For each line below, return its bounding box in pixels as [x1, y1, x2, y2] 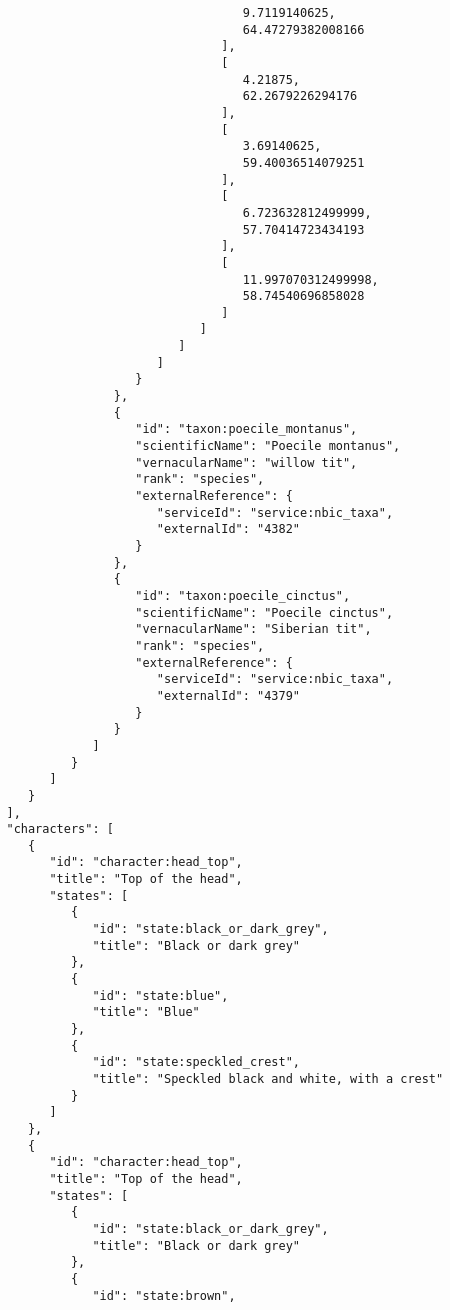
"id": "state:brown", [92, 1288, 236, 1303]
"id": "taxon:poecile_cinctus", [135, 588, 351, 603]
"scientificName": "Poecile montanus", [135, 439, 401, 454]
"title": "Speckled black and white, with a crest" [92, 1072, 444, 1086]
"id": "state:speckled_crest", [92, 1055, 300, 1070]
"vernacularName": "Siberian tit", [135, 622, 372, 637]
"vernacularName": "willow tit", [135, 455, 358, 470]
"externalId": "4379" [156, 688, 300, 703]
